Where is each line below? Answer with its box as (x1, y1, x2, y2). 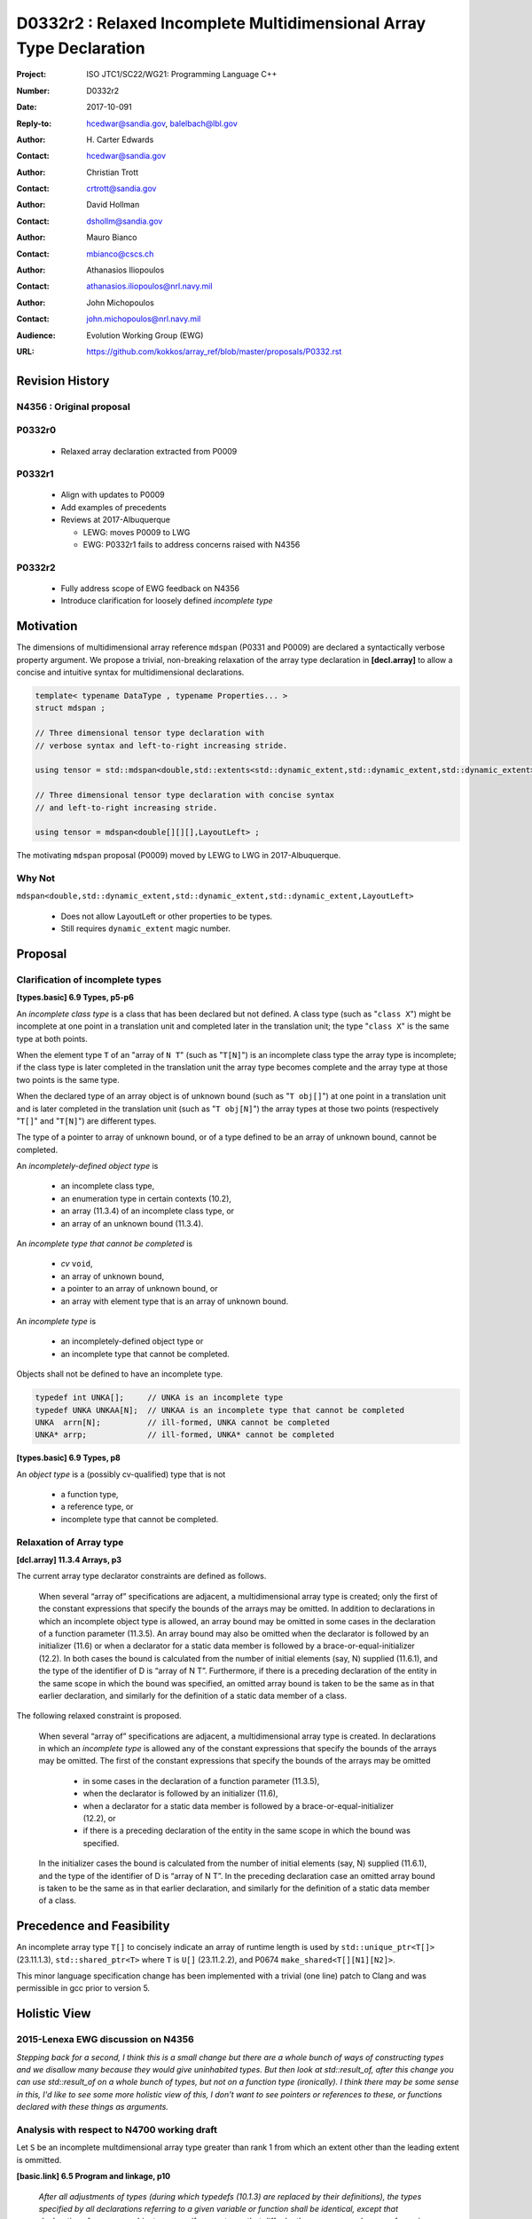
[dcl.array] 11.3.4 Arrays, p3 (16, 1554, 122, 1566)
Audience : (16, 329, 57, 341)
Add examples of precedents (60, 501, 168, 512)
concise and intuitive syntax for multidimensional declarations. (16, 667, 245, 678)
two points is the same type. (16, 1074, 120, 1085)
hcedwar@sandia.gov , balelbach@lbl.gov (86, 118, 239, 129)
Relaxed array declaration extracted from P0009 (60, 446, 238, 456)
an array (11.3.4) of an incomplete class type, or (60, 1205, 235, 1216)
